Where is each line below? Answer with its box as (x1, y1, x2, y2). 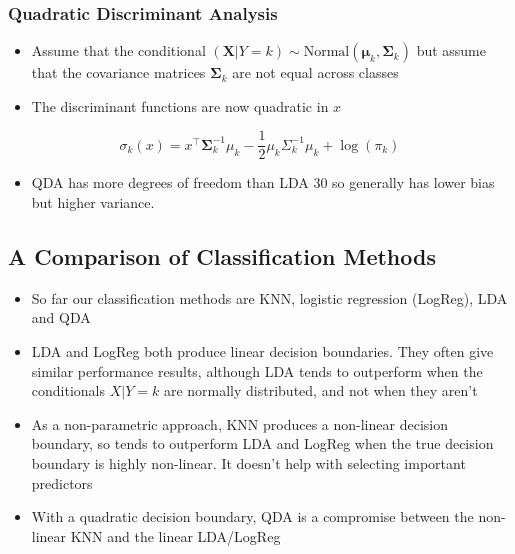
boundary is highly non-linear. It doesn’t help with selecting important (31, 453, 466, 474)
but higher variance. (31, 192, 155, 213)
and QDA (31, 307, 91, 328)
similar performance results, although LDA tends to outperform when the (31, 360, 483, 381)
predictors (31, 472, 93, 493)
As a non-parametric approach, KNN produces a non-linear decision (31, 413, 448, 434)
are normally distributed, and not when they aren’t (163, 380, 478, 401)
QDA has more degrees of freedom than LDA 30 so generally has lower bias (31, 172, 495, 193)
